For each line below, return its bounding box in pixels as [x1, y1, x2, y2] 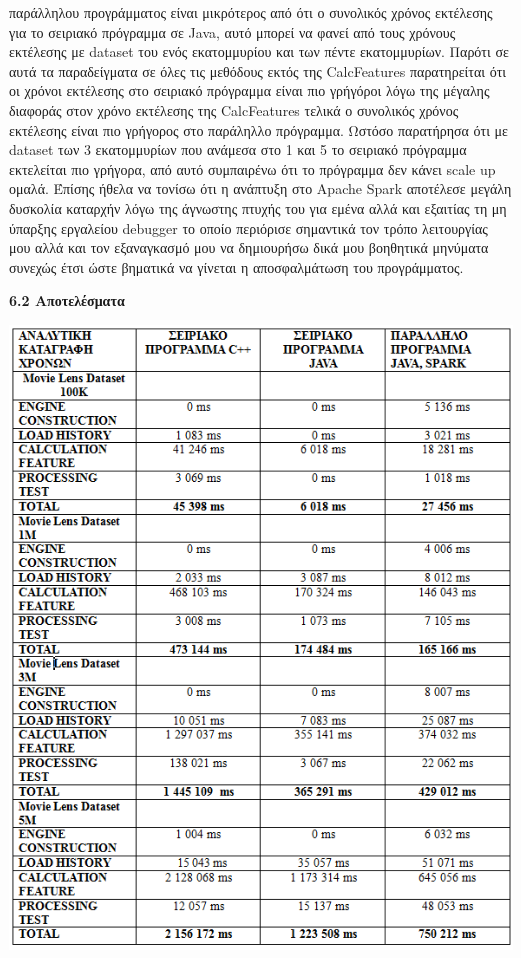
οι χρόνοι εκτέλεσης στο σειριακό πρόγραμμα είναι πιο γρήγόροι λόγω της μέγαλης [9, 80, 490, 101]
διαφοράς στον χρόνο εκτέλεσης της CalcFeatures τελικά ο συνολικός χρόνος [9, 99, 459, 120]
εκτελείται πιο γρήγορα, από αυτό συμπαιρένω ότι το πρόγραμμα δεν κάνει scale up [9, 158, 496, 179]
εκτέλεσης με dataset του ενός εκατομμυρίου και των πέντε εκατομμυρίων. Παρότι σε [9, 41, 509, 62]
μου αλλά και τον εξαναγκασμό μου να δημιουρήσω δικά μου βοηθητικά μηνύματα [9, 237, 489, 258]
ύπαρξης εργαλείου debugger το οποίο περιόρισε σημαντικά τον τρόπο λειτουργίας [9, 217, 488, 238]
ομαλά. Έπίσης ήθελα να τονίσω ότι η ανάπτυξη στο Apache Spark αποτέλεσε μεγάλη [9, 178, 512, 199]
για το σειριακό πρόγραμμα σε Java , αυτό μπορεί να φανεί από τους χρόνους [9, 21, 456, 42]
